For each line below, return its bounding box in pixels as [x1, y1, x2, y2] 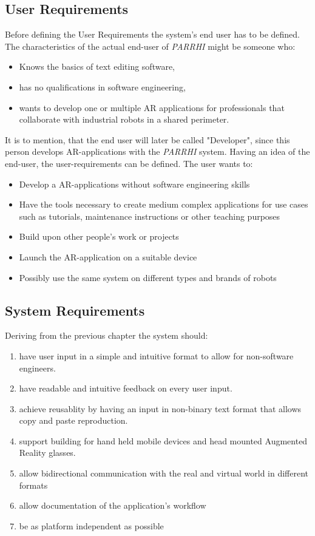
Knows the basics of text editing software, [19, 60, 175, 73]
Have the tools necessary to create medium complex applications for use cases [19, 198, 308, 211]
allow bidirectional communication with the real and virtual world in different [19, 467, 309, 480]
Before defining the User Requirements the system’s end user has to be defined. [5, 28, 300, 41]
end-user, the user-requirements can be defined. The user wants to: [5, 157, 253, 169]
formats [19, 478, 48, 491]
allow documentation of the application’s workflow [19, 499, 206, 512]
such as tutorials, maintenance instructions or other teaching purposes [19, 209, 280, 222]
